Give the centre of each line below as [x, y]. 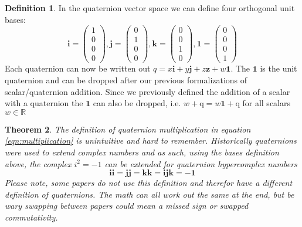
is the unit [279, 68]
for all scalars [266, 103]
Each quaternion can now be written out [78, 68]
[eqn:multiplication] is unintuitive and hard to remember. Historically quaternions [151, 140]
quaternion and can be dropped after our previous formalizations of [126, 79]
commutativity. [31, 217]
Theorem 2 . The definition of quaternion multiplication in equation [128, 129]
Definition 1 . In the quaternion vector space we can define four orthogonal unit [150, 8]
